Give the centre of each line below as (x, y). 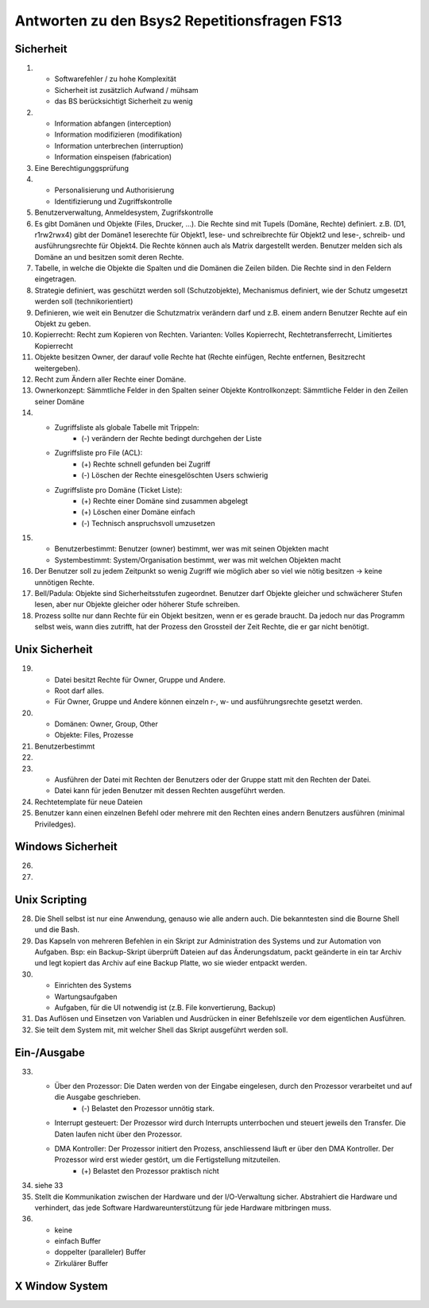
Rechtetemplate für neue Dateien (89, 802)
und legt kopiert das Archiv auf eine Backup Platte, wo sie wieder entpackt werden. (171, 963)
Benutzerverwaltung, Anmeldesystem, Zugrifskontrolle (124, 213)
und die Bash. (57, 930)
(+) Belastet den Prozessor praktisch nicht (151, 1171)
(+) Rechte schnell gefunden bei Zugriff (146, 464)
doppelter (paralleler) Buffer (100, 1252)
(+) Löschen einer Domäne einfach (138, 512)
